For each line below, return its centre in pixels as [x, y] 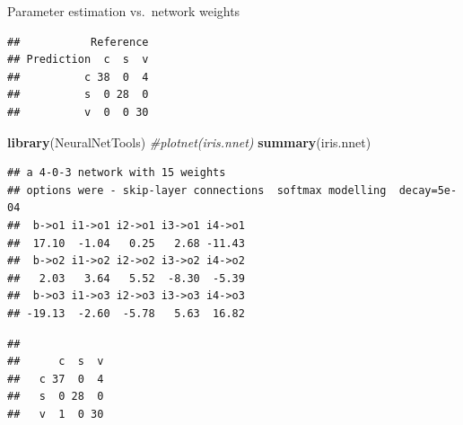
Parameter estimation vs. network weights [124, 11]
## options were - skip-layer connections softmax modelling [197, 190]
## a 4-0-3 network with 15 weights [117, 173]
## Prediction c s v [78, 60]
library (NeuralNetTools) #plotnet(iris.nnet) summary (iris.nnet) [189, 142]
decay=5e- [428, 190]
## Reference [78, 42]
